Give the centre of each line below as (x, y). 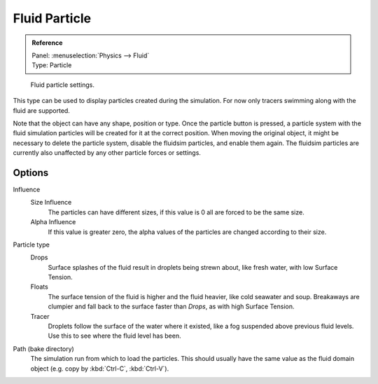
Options (31, 173)
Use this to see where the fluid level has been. (114, 336)
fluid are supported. (41, 110)
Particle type (31, 245)
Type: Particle (52, 65)
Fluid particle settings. (62, 85)
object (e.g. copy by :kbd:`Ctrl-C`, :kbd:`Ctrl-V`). (100, 369)
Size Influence (51, 203)
